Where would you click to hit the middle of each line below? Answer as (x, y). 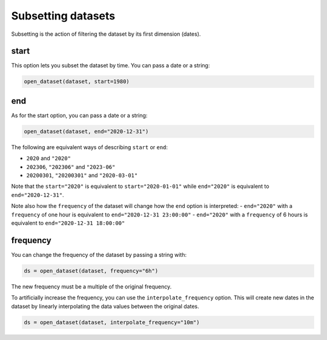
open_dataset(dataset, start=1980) (77, 82)
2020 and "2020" (48, 158)
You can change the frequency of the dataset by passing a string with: (99, 255)
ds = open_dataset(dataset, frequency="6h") (91, 271)
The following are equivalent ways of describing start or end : (90, 147)
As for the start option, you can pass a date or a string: (79, 115)
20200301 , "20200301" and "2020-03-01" (82, 175)
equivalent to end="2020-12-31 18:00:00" (68, 223)
